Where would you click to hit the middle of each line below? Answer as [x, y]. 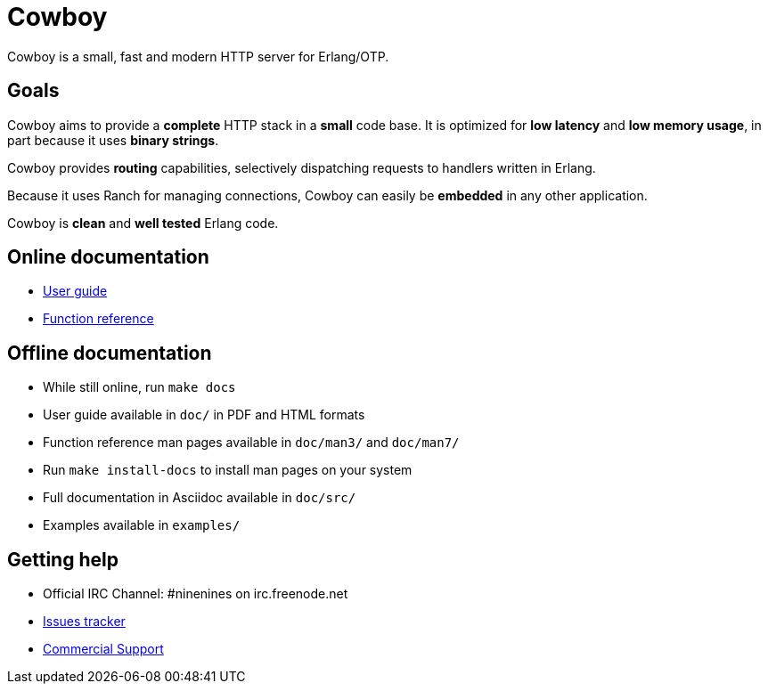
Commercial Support [103, 649]
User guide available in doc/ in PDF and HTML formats [204, 415]
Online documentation [108, 257]
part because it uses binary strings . [113, 140]
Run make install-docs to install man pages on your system [228, 470]
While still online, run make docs [139, 387]
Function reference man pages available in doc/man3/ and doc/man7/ [251, 443]
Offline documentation [110, 353]
